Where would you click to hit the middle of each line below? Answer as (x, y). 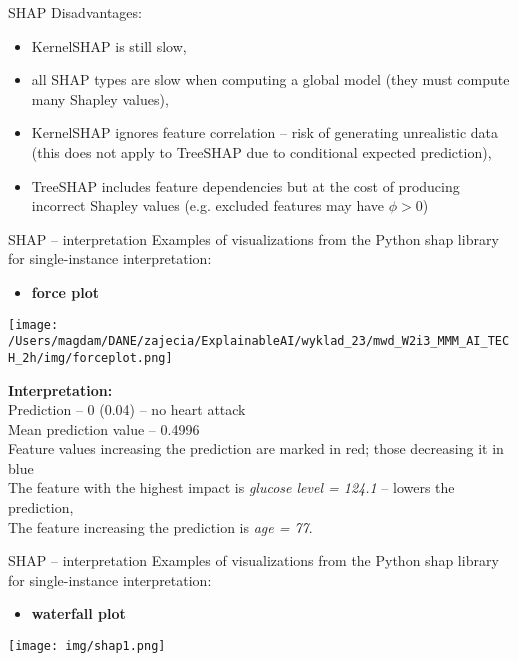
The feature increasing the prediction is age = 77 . (160, 526)
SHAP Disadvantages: (75, 12)
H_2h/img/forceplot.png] (90, 357)
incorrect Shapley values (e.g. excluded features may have (207, 205)
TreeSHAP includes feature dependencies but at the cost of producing (245, 185)
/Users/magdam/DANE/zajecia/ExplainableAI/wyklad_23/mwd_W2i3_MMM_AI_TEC (259, 341)
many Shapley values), (100, 98)
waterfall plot (78, 613)
